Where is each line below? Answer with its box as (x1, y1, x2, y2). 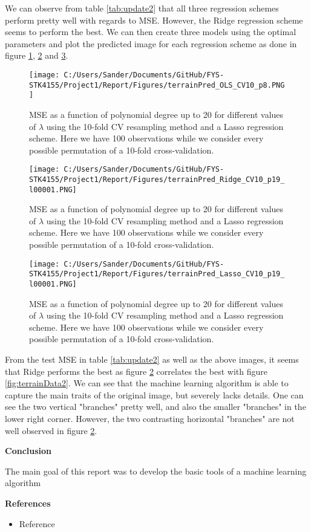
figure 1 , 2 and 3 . (5, 49, 68, 62)
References (5, 496, 51, 509)
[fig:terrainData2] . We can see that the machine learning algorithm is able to (5, 377, 289, 389)
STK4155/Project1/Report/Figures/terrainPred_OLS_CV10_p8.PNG (29, 80, 285, 89)
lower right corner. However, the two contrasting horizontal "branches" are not (5, 412, 295, 424)
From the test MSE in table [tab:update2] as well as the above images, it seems (5, 353, 299, 365)
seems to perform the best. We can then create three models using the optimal (5, 25, 296, 38)
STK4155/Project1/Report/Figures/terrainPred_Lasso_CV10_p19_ (29, 270, 285, 279)
